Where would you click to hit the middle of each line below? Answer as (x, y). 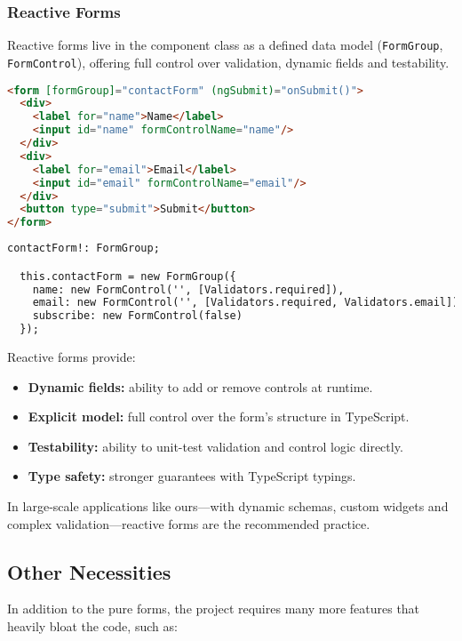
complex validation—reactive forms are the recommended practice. (189, 523)
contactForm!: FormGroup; (84, 248)
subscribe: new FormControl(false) (137, 316)
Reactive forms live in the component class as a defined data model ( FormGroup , (225, 45)
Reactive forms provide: (72, 357)
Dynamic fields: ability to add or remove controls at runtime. (200, 386)
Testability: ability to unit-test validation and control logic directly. (215, 446)
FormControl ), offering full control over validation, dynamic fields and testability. (228, 62)
